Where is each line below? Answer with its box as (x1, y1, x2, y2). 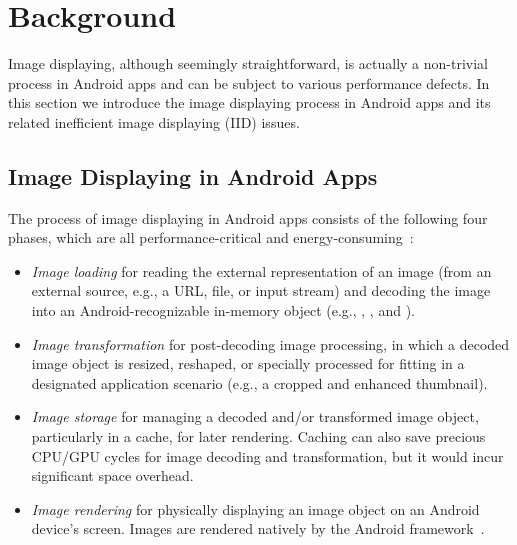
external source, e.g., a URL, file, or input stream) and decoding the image (31, 280, 491, 301)
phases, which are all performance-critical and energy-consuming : (8, 227, 414, 248)
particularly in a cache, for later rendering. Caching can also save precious (31, 426, 486, 447)
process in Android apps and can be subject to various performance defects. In (8, 72, 490, 93)
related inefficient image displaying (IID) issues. (8, 111, 300, 132)
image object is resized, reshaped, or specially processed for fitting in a (31, 353, 465, 374)
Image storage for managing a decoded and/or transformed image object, (31, 406, 479, 427)
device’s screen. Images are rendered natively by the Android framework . (31, 518, 485, 539)
